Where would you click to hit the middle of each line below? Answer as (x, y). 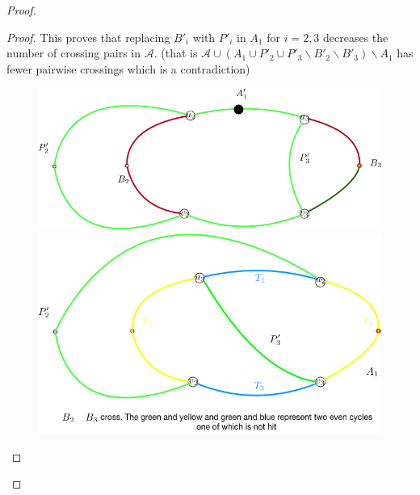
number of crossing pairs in (74, 53)
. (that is (176, 53)
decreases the (356, 37)
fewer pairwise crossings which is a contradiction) (128, 68)
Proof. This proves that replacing (88, 37)
